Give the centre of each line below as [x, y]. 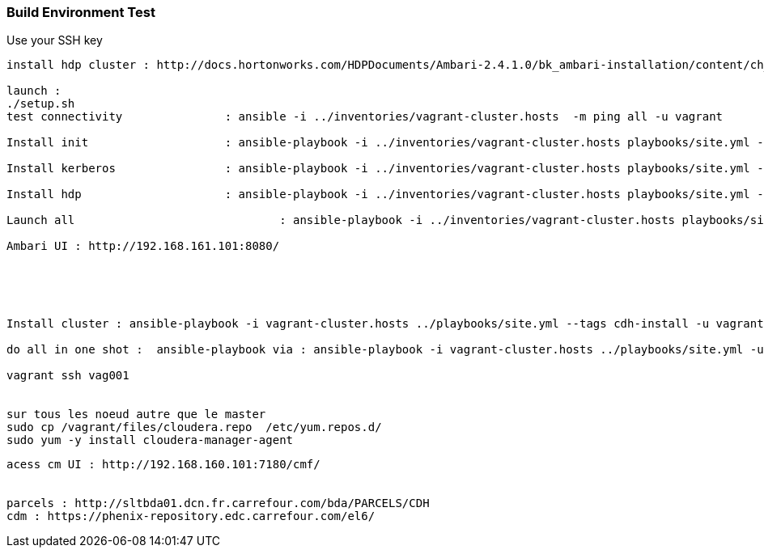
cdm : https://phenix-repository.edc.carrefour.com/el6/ [191, 516]
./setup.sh [41, 104]
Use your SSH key [55, 40]
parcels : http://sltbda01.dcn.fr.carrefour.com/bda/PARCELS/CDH [218, 503]
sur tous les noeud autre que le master [136, 414]
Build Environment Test [81, 12]
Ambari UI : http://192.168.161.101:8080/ [143, 246]
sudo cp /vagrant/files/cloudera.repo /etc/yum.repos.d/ [194, 427]
